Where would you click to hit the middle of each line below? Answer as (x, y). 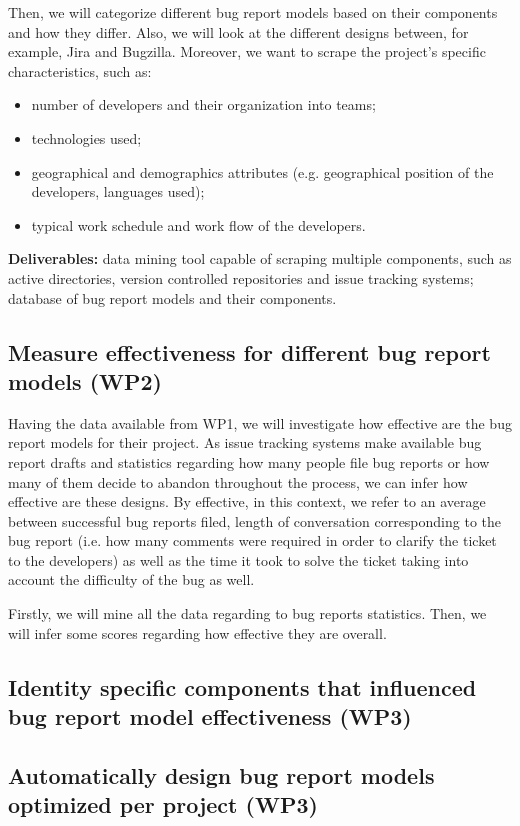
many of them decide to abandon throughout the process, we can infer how (238, 481)
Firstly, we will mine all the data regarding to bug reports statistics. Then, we (247, 613)
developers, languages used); (118, 191)
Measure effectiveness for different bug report (249, 351)
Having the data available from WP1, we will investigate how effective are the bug (260, 422)
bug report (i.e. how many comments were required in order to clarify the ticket (252, 540)
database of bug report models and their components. (172, 297)
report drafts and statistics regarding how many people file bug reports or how (249, 461)
